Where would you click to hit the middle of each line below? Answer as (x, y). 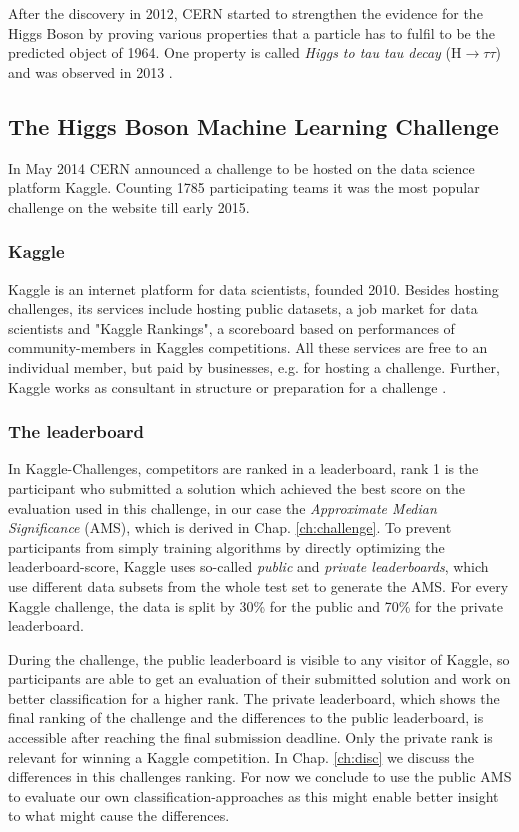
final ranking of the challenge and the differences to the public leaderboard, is (246, 717)
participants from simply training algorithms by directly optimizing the (226, 546)
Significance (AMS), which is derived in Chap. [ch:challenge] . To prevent (230, 527)
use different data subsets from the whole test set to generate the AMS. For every (258, 585)
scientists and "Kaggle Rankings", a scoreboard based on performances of (231, 327)
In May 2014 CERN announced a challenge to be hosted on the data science (241, 167)
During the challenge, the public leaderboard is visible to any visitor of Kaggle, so (259, 658)
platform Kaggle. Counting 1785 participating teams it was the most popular (244, 187)
